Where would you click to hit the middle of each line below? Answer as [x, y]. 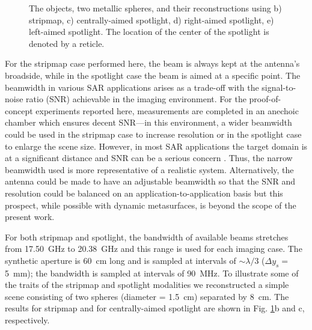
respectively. [27, 320]
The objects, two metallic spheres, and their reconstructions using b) [155, 8]
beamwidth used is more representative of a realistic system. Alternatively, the [149, 169]
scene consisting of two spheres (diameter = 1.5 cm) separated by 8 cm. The [147, 296]
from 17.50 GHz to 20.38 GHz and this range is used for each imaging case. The [154, 249]
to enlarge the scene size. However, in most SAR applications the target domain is [156, 146]
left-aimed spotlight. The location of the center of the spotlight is [149, 32]
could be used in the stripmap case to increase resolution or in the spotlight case [153, 134]
